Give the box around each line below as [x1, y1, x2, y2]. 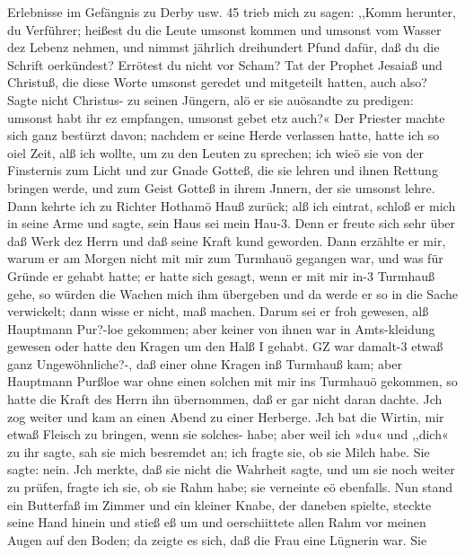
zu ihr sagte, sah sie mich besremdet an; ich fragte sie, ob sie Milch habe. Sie [7, 442, 430, 461]
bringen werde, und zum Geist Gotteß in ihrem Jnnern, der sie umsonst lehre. [7, 178, 435, 197]
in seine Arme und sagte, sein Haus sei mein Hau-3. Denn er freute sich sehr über [7, 214, 456, 233]
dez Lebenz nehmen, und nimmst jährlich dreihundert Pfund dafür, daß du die [7, 38, 440, 57]
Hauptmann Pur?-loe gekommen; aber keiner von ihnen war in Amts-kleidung [7, 319, 435, 338]
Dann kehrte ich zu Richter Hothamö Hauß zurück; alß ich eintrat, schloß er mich [7, 196, 456, 215]
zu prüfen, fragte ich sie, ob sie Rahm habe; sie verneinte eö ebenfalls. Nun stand [7, 478, 453, 497]
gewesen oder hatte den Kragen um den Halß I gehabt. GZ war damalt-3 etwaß [7, 337, 443, 356]
